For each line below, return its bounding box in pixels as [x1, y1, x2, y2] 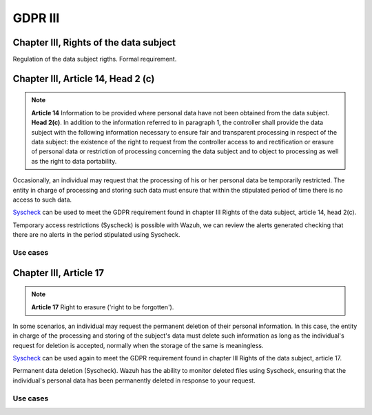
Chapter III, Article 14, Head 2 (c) [12, 73, 155, 84]
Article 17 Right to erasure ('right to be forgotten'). [31, 302, 174, 311]
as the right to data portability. [31, 157, 117, 165]
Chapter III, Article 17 [12, 267, 105, 279]
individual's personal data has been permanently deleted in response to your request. [12, 376, 256, 385]
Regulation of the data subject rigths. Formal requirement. [12, 55, 177, 64]
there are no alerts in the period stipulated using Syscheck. [12, 231, 180, 239]
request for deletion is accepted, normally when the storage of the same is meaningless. [12, 341, 264, 349]
